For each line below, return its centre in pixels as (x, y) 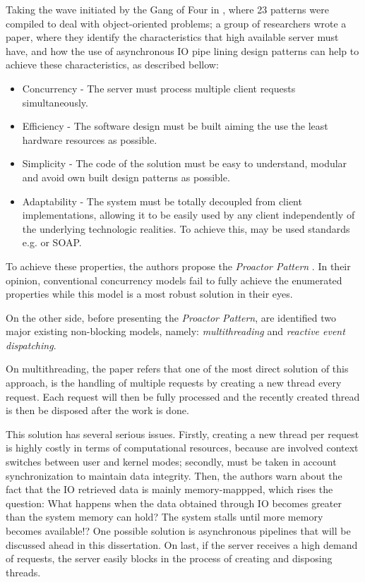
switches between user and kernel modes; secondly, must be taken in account (171, 462)
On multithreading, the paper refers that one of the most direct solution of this (177, 369)
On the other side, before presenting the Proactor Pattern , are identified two (171, 317)
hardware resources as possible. (90, 139)
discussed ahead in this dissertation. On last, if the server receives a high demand (182, 544)
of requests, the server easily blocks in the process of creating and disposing (169, 558)
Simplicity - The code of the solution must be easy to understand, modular (185, 163)
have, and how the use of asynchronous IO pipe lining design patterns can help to (182, 50)
